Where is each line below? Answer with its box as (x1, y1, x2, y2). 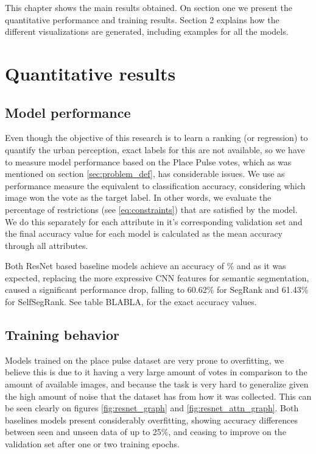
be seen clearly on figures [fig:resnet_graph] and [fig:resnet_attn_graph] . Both (5, 402, 299, 414)
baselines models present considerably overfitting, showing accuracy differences (5, 413, 298, 426)
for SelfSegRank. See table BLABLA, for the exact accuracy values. (5, 295, 257, 308)
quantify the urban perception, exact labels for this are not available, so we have (5, 143, 305, 156)
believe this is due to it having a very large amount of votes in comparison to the (5, 366, 307, 378)
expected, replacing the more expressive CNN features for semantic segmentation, (5, 271, 309, 284)
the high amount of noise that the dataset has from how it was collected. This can (5, 389, 312, 402)
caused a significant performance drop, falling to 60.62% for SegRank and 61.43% (5, 283, 309, 296)
